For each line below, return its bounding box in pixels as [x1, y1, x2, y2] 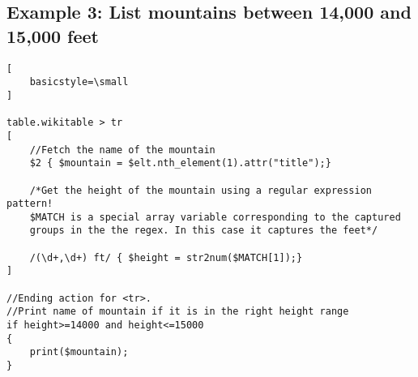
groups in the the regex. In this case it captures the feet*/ [29, 225, 378, 237]
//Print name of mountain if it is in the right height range [6, 306, 349, 318]
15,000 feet [6, 23, 100, 48]
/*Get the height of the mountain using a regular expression [29, 184, 373, 196]
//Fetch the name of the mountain [29, 144, 215, 156]
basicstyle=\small [29, 76, 129, 88]
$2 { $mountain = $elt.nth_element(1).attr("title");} [29, 157, 331, 169]
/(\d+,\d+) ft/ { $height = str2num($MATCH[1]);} [29, 251, 303, 263]
